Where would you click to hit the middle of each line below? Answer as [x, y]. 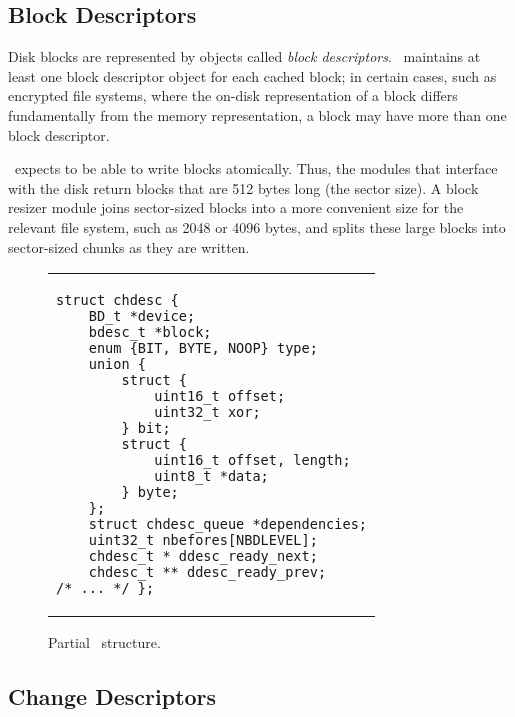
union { [117, 364]
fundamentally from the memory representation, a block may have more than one [257, 114]
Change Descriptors [112, 696]
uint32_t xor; [207, 412]
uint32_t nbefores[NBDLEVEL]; [203, 540]
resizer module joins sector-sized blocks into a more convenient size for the [236, 207]
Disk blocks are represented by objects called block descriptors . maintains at [244, 56]
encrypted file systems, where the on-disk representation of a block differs [233, 95]
